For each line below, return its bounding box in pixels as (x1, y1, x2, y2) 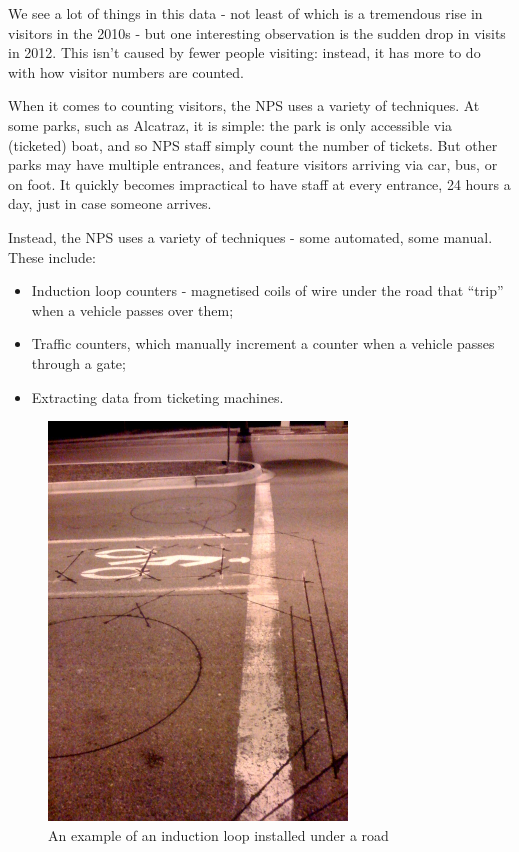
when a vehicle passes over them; (31, 299, 234, 320)
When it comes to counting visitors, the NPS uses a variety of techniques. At (8, 95, 480, 116)
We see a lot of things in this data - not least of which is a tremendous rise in (8, 3, 483, 23)
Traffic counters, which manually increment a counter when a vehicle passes (31, 333, 495, 354)
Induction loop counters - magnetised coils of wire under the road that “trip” (31, 280, 504, 301)
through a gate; (31, 352, 126, 373)
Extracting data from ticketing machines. (31, 386, 284, 407)
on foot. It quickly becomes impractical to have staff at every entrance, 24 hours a (8, 173, 511, 194)
